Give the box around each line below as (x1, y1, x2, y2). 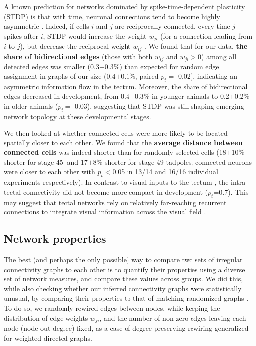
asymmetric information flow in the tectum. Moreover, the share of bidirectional (4, 81, 248, 91)
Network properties (4, 231, 106, 246)
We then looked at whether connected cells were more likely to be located (4, 128, 228, 138)
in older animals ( (4, 100, 58, 111)
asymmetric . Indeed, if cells (4, 21, 89, 31)
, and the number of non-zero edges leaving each (99, 312, 246, 323)
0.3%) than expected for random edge (104, 61, 219, 71)
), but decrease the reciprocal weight (20, 41, 131, 51)
